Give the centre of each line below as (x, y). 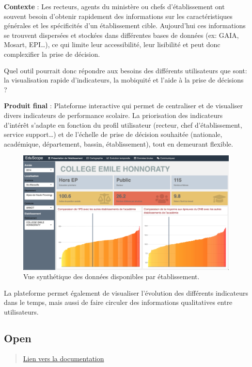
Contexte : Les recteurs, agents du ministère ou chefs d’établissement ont (114, 6)
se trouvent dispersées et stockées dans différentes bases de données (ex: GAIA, (121, 35)
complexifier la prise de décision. (52, 54)
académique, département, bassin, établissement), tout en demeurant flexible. (118, 143)
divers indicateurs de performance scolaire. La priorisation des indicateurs (113, 115)
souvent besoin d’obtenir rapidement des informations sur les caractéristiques (118, 16)
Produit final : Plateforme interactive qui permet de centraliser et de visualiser (124, 106)
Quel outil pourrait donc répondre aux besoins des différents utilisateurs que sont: (126, 70)
